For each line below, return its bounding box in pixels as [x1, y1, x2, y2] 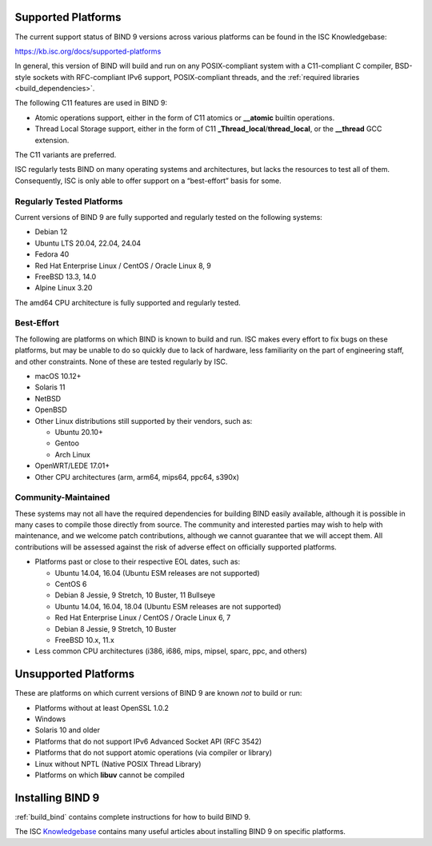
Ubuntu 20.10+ [54, 427, 103, 437]
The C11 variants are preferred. [14, 150, 117, 160]
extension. [34, 135, 70, 145]
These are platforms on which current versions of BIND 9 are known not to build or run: [14, 688, 302, 698]
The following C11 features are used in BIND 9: [14, 98, 168, 108]
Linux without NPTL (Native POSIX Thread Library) [34, 759, 202, 768]
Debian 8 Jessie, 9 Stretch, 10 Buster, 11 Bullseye [54, 590, 216, 600]
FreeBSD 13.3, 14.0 [34, 272, 97, 281]
